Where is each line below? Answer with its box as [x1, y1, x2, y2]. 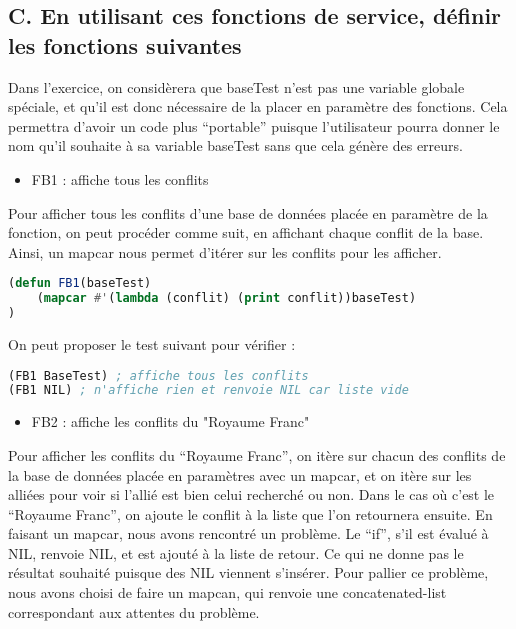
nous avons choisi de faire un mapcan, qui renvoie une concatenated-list [8, 582, 447, 603]
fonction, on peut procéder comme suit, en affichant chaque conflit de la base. [8, 222, 484, 243]
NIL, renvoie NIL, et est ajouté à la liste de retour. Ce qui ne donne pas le [8, 542, 464, 563]
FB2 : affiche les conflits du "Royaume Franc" [31, 411, 310, 432]
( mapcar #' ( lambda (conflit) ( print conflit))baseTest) [36, 291, 417, 306]
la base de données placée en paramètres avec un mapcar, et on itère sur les [8, 464, 472, 485]
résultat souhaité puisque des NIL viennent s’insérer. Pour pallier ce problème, [8, 562, 489, 583]
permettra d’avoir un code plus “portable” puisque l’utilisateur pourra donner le [8, 115, 500, 136]
